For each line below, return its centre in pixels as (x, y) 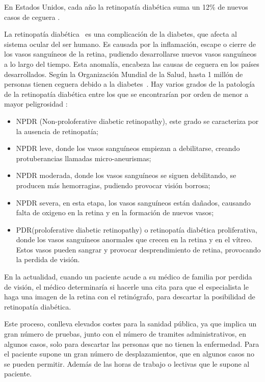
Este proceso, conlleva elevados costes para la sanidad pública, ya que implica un (130, 324)
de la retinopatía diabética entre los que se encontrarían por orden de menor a (126, 94)
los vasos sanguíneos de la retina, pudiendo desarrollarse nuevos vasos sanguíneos (130, 54)
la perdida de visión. (48, 259)
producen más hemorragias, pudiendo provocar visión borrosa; (113, 185)
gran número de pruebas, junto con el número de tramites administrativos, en (125, 334)
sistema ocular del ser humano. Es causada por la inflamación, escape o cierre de (130, 44)
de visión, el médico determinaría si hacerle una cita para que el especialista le (126, 286)
